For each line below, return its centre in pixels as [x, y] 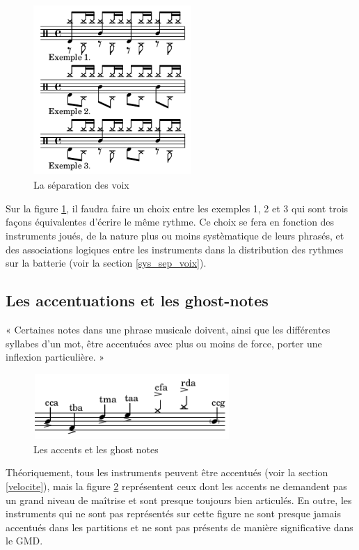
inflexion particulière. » [55, 357]
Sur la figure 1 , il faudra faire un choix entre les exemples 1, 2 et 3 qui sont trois [177, 208]
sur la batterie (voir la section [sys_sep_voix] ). [106, 263]
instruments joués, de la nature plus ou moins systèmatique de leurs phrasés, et [175, 236]
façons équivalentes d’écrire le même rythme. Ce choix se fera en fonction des [170, 222]
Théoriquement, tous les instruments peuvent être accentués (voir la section [167, 472]
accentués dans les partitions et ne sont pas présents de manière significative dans [179, 527]
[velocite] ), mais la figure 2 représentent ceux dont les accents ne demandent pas [176, 486]
